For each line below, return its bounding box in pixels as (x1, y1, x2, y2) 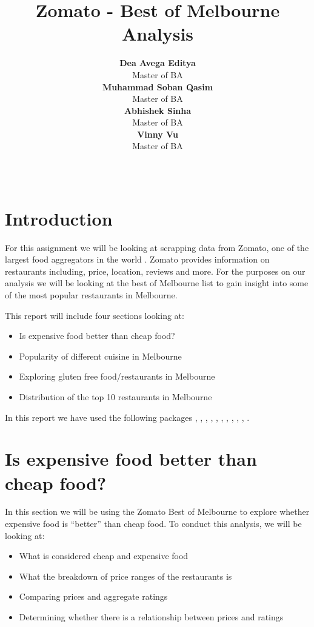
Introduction (5, 206, 113, 230)
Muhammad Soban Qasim (102, 80, 213, 93)
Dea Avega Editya (119, 56, 196, 69)
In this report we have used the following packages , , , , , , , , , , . (5, 411, 250, 423)
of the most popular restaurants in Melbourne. (5, 288, 178, 301)
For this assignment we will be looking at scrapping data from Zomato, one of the (5, 241, 309, 253)
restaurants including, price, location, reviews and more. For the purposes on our (5, 264, 306, 277)
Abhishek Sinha (124, 104, 192, 116)
